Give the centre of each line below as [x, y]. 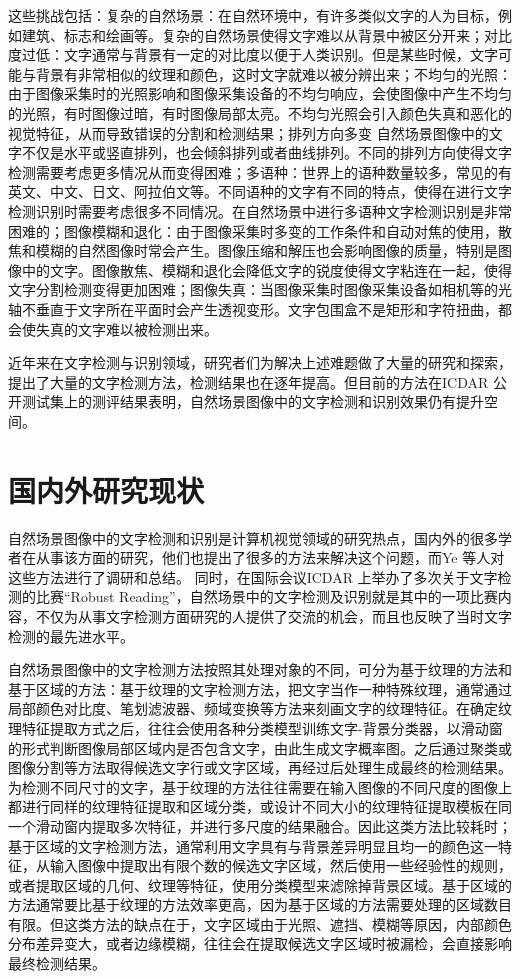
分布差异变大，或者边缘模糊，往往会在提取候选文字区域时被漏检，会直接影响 [260, 943]
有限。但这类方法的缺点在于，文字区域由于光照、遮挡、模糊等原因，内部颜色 [260, 923]
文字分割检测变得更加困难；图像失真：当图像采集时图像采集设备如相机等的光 [260, 289]
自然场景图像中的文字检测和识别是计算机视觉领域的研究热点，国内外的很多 [253, 537]
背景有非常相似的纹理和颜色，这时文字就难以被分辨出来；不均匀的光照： [273, 73]
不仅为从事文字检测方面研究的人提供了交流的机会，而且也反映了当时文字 [273, 615]
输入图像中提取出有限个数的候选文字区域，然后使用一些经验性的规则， [280, 865]
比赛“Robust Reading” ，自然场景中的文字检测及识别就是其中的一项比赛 [266, 596]
